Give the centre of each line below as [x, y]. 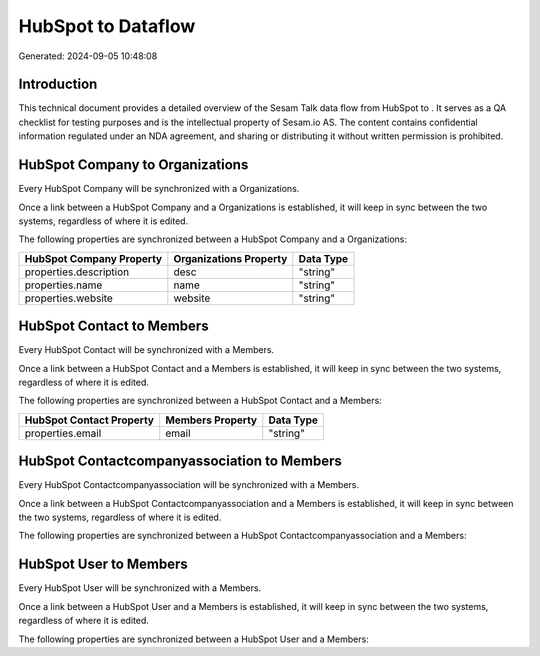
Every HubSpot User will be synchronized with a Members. [140, 588]
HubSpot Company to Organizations [133, 165]
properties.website [69, 298]
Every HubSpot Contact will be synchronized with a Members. [146, 350]
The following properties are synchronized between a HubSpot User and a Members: [193, 639]
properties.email [63, 433]
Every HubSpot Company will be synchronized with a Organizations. [159, 189]
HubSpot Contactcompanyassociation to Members [180, 461]
